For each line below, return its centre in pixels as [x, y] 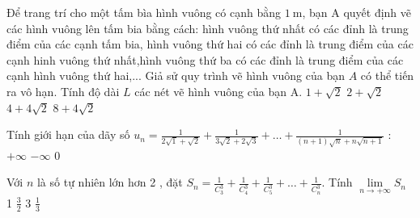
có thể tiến [387, 75]
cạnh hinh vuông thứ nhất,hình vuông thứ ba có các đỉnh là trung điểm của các [205, 59]
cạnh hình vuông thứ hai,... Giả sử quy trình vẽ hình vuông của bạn [176, 75]
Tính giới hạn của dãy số [68, 134]
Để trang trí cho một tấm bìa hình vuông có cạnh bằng [144, 12]
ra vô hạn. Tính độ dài [63, 91]
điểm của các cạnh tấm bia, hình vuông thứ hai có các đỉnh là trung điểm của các [210, 44]
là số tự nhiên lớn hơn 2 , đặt [110, 182]
